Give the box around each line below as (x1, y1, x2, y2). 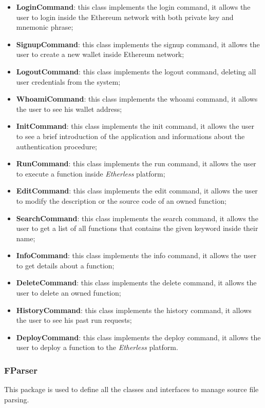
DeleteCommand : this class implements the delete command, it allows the (16, 277, 257, 288)
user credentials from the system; (16, 76, 121, 87)
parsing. (4, 394, 29, 404)
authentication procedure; (16, 141, 98, 151)
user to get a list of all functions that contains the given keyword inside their (16, 223, 258, 234)
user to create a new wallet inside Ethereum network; (16, 49, 184, 60)
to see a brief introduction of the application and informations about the (16, 130, 245, 141)
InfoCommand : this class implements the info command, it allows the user (16, 250, 257, 261)
